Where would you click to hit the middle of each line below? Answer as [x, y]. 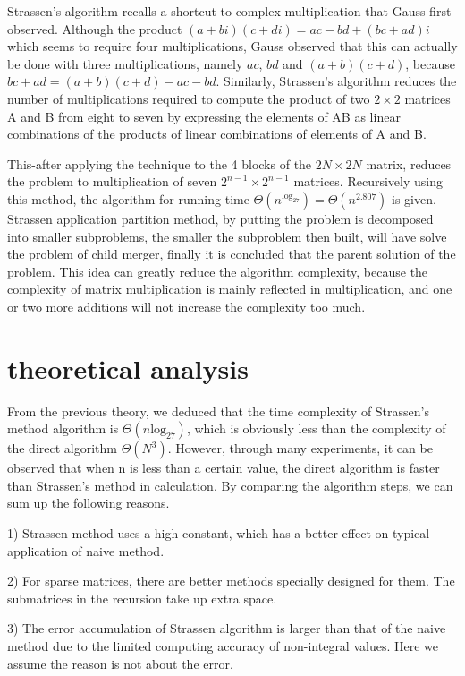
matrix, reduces [409, 163]
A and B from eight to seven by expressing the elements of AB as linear [204, 116]
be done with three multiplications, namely [125, 63]
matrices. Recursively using [368, 181]
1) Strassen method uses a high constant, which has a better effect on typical [219, 533]
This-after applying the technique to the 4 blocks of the [160, 163]
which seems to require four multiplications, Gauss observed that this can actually [232, 46]
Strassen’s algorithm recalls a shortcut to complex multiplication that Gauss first [229, 11]
